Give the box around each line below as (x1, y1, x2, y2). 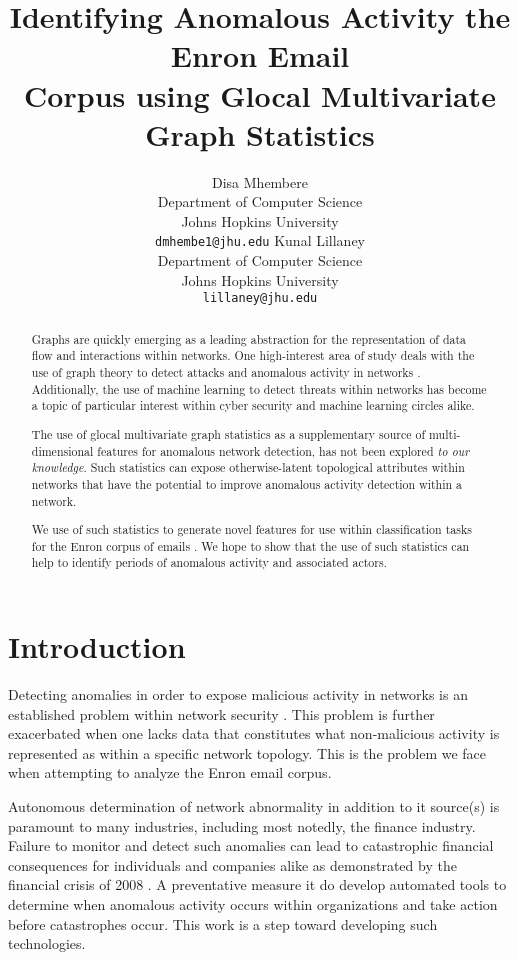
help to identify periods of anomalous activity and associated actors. (31, 554, 387, 571)
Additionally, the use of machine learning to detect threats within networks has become (31, 380, 487, 397)
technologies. (8, 933, 86, 954)
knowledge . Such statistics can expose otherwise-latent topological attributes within (31, 459, 465, 476)
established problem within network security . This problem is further (8, 703, 435, 724)
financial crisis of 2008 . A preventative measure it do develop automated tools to (8, 874, 507, 895)
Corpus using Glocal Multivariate (24, 74, 496, 115)
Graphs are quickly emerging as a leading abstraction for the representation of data (31, 330, 467, 347)
